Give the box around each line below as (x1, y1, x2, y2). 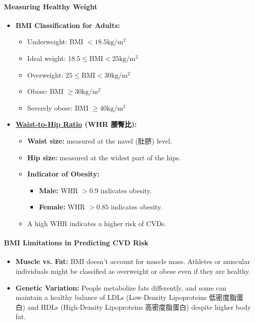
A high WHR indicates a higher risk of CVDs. (27, 218, 167, 228)
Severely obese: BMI (27, 102, 88, 113)
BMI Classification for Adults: (15, 20, 120, 30)
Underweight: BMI (27, 36, 84, 47)
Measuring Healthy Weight (4, 1, 98, 11)
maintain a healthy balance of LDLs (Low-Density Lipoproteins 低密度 (15, 292, 230, 302)
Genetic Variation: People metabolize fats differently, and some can (15, 282, 227, 293)
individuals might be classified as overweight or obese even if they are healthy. (15, 265, 251, 276)
